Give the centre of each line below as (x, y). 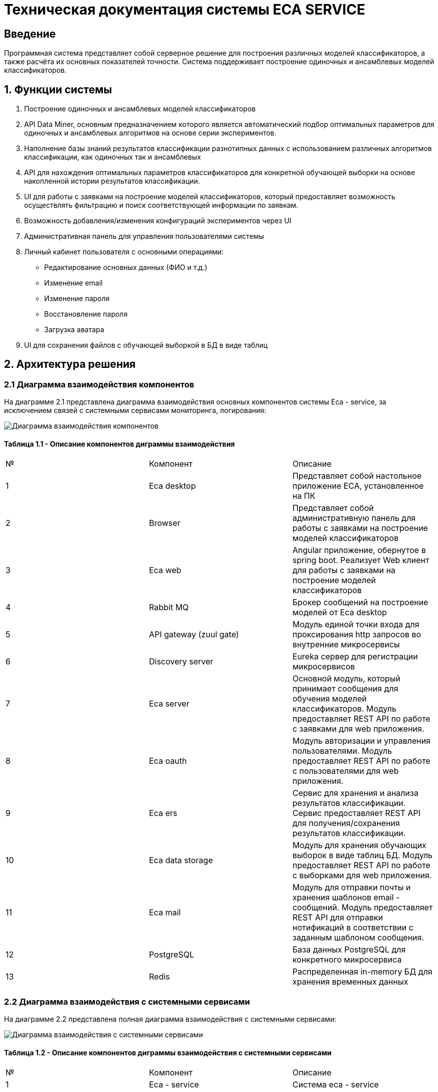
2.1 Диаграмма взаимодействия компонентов (99, 384)
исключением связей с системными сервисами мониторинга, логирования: (135, 411)
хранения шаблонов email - (346, 898)
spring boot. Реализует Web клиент (361, 560)
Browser (165, 523)
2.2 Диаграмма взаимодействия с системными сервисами (127, 1001)
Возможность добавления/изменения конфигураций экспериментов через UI (158, 221)
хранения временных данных (350, 982)
